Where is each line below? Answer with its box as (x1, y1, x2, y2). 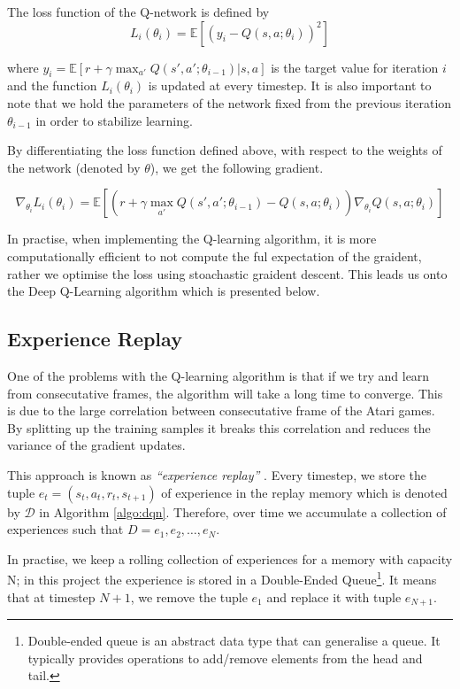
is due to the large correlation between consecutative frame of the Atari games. (7, 401, 435, 420)
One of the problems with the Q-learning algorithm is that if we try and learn (7, 366, 430, 384)
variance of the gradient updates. (7, 436, 186, 454)
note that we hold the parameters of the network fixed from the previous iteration (7, 93, 452, 112)
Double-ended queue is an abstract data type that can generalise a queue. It (27, 631, 441, 649)
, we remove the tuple (130, 587, 248, 606)
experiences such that (7, 520, 124, 538)
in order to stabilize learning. (35, 111, 193, 129)
